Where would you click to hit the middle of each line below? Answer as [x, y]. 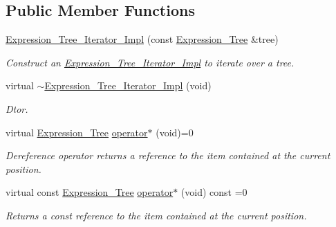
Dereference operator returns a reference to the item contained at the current [168, 155]
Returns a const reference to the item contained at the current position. [156, 215]
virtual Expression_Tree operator [77, 132]
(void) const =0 [214, 192]
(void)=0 [175, 132]
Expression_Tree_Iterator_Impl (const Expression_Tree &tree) [142, 39]
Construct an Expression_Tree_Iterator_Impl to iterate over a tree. [150, 62]
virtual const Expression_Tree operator [90, 192]
